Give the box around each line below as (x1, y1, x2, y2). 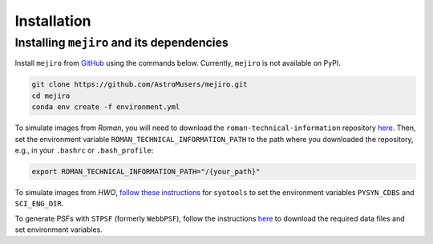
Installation (14, 12, 91, 30)
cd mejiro (31, 91, 71, 100)
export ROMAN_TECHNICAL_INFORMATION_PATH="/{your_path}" (31, 167, 261, 176)
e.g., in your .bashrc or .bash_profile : (14, 145, 154, 155)
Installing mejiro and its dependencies (14, 35, 229, 50)
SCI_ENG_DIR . (14, 199, 64, 209)
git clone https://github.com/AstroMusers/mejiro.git (31, 80, 248, 89)
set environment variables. (14, 225, 103, 234)
